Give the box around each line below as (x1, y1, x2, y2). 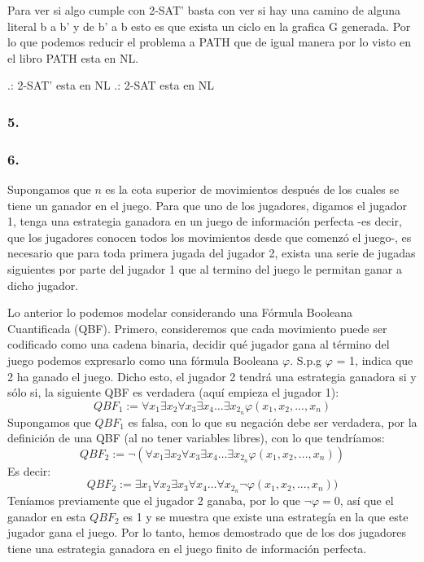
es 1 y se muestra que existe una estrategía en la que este (123, 507, 409, 525)
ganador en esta (7, 507, 86, 525)
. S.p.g (290, 351, 322, 368)
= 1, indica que (336, 351, 413, 368)
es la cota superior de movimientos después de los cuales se (105, 181, 400, 198)
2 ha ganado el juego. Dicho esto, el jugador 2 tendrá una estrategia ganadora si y (7, 367, 417, 384)
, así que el (339, 492, 394, 509)
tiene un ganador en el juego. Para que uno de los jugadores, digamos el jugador (7, 196, 407, 213)
